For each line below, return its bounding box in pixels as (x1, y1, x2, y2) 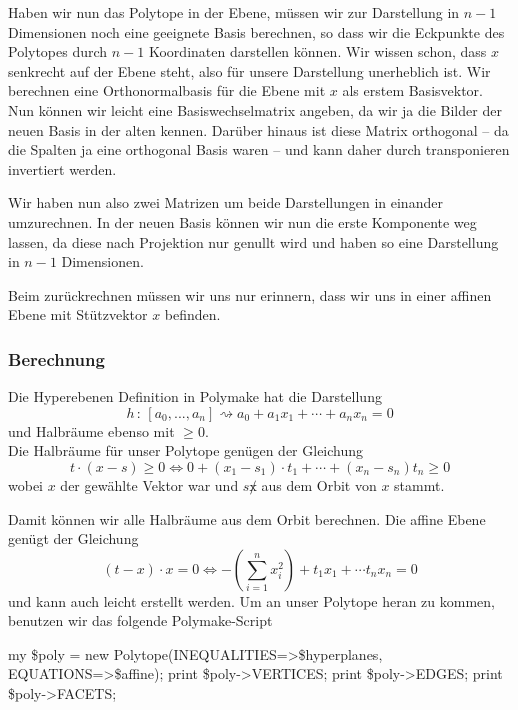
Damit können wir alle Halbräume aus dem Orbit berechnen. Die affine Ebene (8, 508, 486, 529)
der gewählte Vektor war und (60, 474, 239, 495)
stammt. (394, 474, 445, 495)
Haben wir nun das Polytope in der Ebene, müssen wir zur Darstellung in (8, 2, 460, 22)
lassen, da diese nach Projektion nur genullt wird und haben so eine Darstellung (8, 231, 499, 252)
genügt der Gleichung (8, 528, 139, 549)
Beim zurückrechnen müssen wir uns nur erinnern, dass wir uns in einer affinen (8, 284, 492, 305)
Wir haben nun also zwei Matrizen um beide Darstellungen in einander (8, 192, 443, 213)
